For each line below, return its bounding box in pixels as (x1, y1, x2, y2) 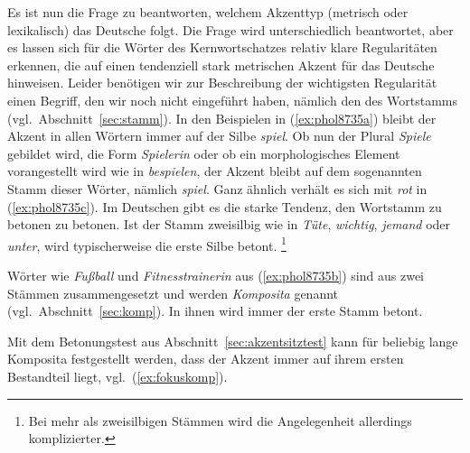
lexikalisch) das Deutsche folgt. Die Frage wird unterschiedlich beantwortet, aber (7, 20, 454, 39)
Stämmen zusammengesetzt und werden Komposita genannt (7, 283, 339, 302)
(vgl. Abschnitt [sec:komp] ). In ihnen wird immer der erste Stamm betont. (7, 301, 423, 320)
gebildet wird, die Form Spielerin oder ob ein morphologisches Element (7, 143, 400, 162)
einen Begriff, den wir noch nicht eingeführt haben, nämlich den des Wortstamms (7, 90, 457, 109)
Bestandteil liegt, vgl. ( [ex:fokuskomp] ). (7, 366, 228, 385)
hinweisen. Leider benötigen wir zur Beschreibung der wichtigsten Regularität (7, 73, 437, 92)
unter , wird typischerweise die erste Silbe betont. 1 (7, 233, 287, 254)
